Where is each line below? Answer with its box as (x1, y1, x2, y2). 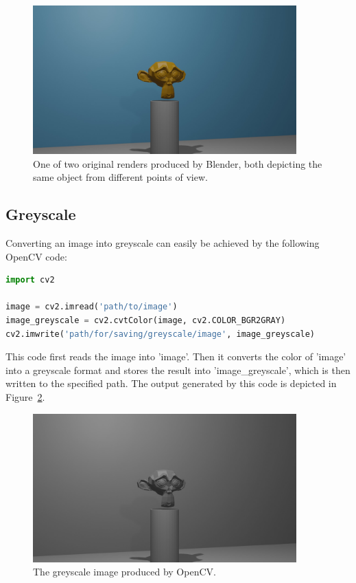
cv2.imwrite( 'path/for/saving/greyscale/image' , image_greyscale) (5, 329, 316, 339)
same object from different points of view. (33, 170, 208, 184)
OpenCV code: (5, 249, 67, 263)
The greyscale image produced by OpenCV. (33, 564, 216, 579)
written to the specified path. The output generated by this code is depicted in (5, 376, 337, 390)
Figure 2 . (5, 389, 45, 404)
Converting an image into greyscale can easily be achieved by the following (5, 235, 320, 250)
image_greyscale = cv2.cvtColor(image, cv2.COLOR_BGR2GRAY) (5, 315, 286, 325)
